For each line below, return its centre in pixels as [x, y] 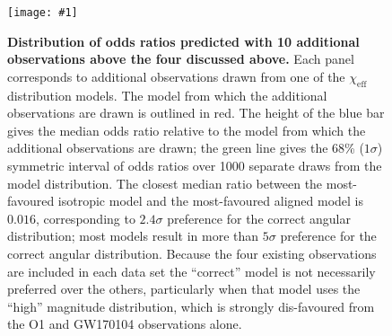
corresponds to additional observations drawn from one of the [176, 76]
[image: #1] [43, 13]
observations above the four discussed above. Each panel [181, 59]
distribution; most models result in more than [133, 236]
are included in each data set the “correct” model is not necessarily [192, 271]
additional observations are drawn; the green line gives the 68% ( [186, 148]
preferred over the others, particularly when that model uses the [184, 289]
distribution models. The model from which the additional [167, 95]
